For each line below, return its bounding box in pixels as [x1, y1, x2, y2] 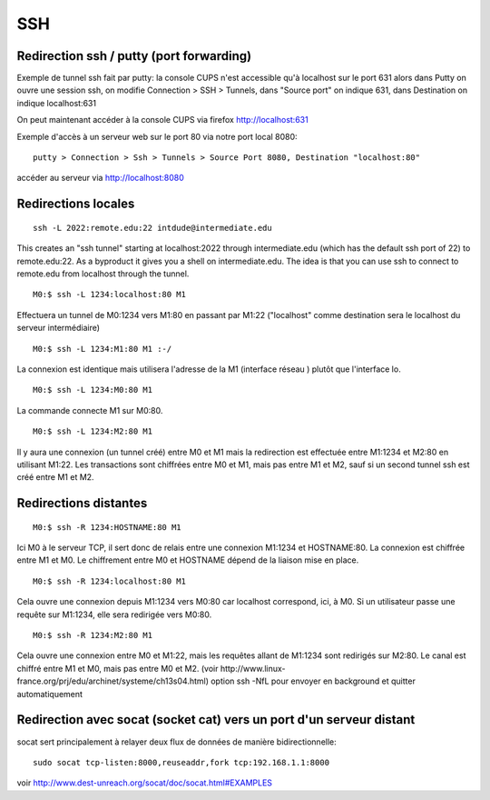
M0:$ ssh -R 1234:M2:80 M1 [33, 630, 153, 641]
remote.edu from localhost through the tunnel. [16, 268, 190, 279]
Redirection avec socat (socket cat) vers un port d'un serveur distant [16, 712, 416, 727]
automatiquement [16, 688, 83, 699]
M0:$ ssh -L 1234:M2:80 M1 [33, 426, 153, 436]
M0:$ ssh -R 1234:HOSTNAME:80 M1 [33, 522, 181, 532]
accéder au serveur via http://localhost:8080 [16, 173, 185, 184]
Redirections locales [16, 196, 135, 212]
